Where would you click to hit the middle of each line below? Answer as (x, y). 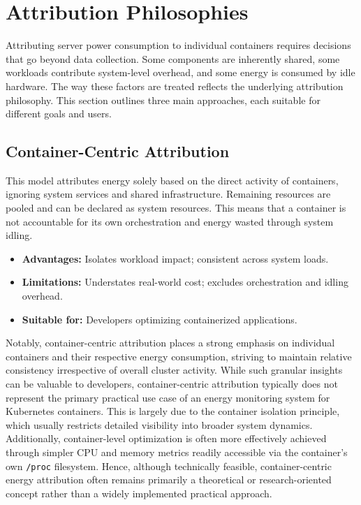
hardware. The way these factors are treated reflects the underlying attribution (175, 86)
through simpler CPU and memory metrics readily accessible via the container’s (177, 452)
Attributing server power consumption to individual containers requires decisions (178, 45)
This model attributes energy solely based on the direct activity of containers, (172, 180)
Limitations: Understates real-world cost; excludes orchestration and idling (185, 282)
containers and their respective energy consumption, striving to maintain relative (179, 356)
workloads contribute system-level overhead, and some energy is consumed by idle (180, 72)
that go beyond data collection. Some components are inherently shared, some (173, 58)
